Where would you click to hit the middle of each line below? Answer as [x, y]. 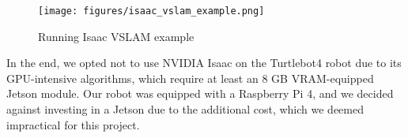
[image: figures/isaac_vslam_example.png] [151, 11]
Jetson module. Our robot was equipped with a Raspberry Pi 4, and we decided [200, 93]
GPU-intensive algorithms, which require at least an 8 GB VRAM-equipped [190, 78]
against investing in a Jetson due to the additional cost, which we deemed [185, 109]
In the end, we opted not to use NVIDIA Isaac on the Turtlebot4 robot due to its [204, 63]
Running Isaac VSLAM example [116, 36]
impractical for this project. [73, 124]
